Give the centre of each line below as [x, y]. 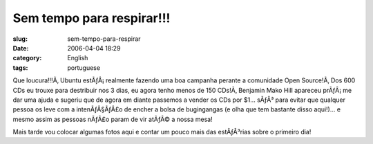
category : [27, 58]
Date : [21, 48]
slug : [20, 39]
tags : [20, 67]
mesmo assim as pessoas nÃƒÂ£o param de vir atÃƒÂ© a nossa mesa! [113, 119]
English [78, 58]
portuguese [84, 67]
